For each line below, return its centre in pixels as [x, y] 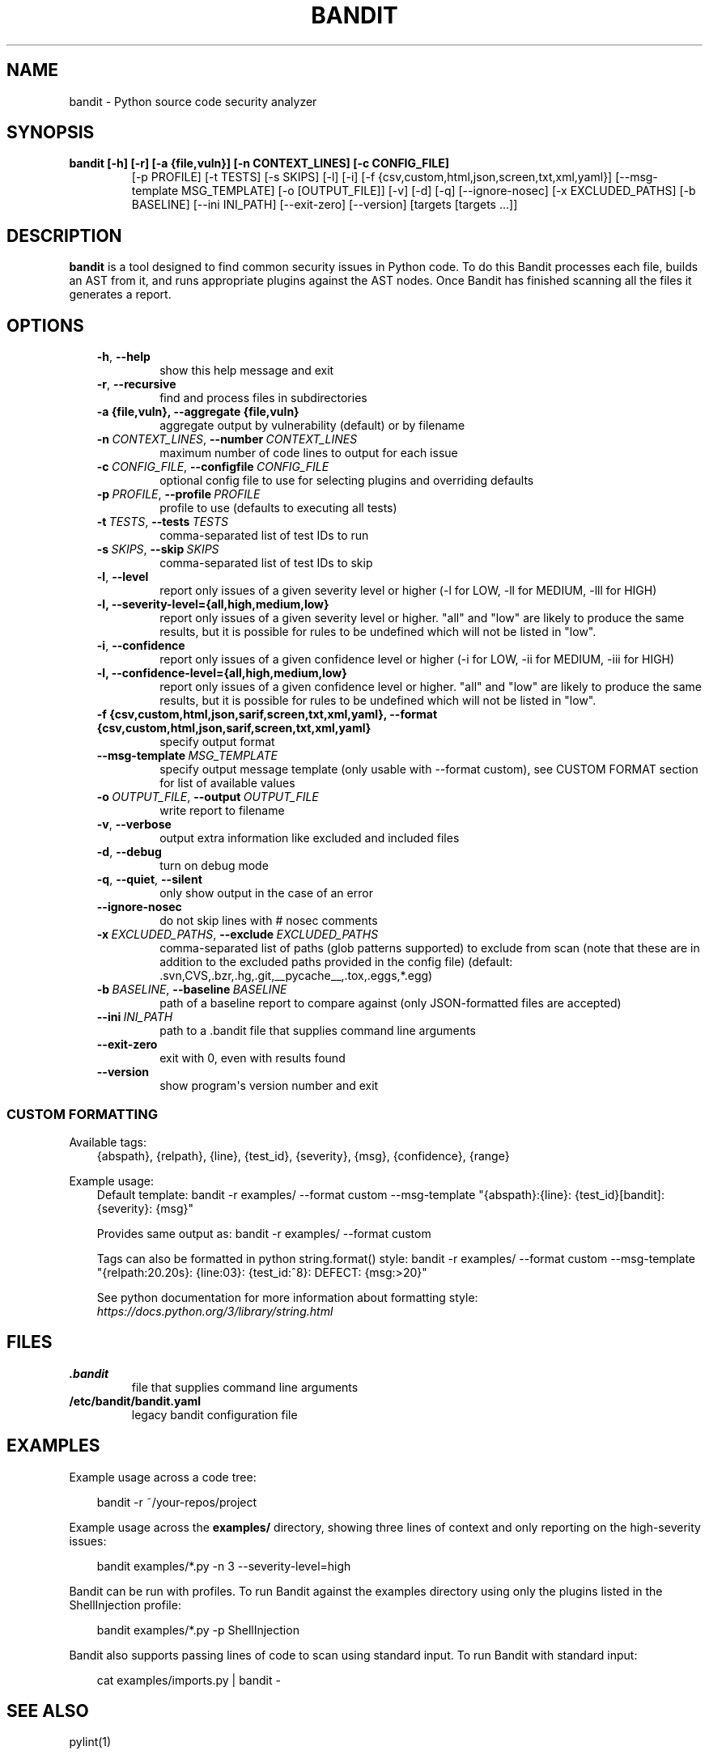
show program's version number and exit [269, 1086]
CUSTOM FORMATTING [82, 1114]
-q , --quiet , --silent [149, 880]
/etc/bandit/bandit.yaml [135, 1401]
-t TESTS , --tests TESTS [163, 522]
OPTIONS [45, 325]
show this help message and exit [247, 371]
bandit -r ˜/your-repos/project [177, 1502]
